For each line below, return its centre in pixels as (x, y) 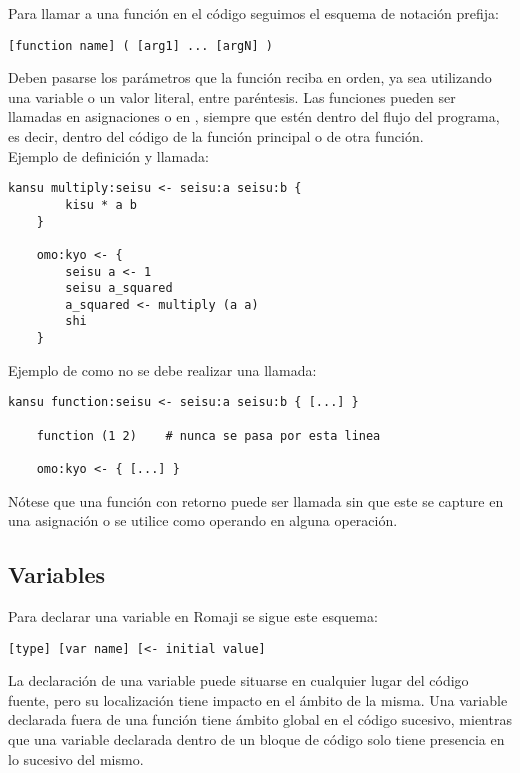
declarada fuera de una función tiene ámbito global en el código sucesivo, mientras (260, 719)
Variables (57, 574)
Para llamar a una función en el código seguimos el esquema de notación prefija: (253, 13)
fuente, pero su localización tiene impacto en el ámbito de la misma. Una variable (258, 699)
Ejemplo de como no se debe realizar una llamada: (162, 369)
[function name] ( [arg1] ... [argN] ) (140, 45)
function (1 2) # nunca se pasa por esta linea (208, 435)
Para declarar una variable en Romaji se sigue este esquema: (193, 616)
